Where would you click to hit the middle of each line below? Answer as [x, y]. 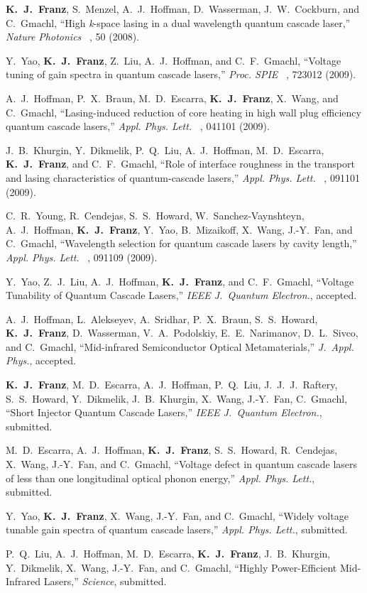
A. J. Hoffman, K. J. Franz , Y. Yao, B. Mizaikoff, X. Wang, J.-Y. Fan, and [179, 229]
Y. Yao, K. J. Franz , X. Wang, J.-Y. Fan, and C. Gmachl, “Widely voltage [177, 515]
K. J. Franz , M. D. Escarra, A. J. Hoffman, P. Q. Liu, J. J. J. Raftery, [172, 385]
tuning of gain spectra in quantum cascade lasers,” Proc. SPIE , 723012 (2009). [181, 74]
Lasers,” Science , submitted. [105, 581]
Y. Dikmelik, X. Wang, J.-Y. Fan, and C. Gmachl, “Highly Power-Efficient [171, 567]
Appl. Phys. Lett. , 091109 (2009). [82, 257]
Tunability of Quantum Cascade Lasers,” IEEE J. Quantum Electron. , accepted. [181, 295]
